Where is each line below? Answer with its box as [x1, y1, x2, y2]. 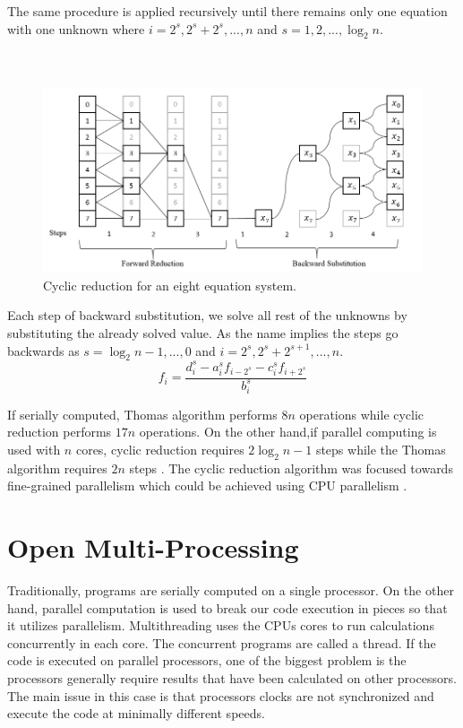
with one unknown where [7, 19, 145, 38]
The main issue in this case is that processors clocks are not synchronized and [7, 686, 434, 705]
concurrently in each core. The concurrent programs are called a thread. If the [7, 633, 436, 652]
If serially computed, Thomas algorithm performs [7, 404, 278, 423]
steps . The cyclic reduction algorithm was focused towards [129, 458, 453, 477]
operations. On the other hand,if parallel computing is [139, 422, 437, 441]
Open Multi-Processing [7, 529, 299, 566]
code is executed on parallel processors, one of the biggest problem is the [7, 651, 407, 670]
